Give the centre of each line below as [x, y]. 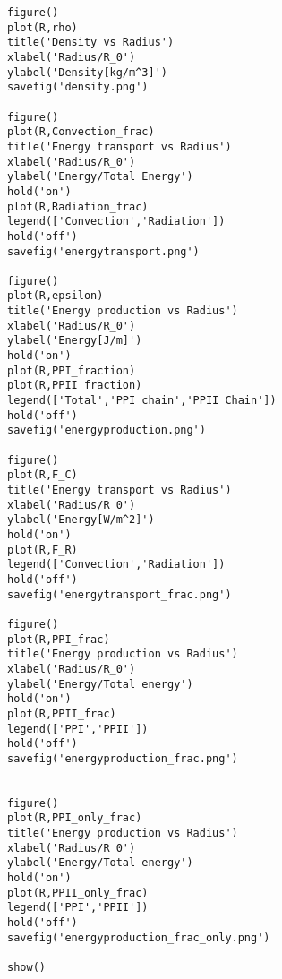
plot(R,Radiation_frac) [78, 206]
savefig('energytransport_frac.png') [120, 594]
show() [26, 967]
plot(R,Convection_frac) [81, 132]
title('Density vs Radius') [91, 43]
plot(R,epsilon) [56, 296]
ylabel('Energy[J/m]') [75, 341]
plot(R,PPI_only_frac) [75, 818]
